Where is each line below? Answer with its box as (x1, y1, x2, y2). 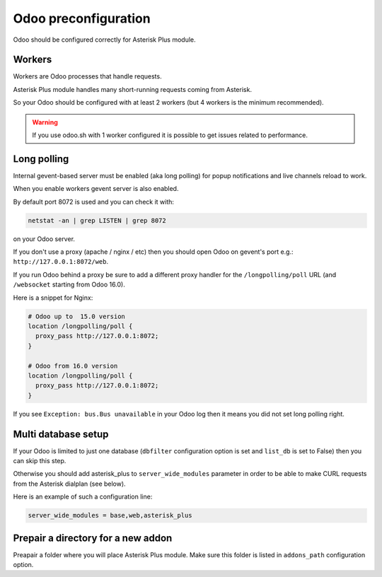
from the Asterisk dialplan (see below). (13, 479, 127, 488)
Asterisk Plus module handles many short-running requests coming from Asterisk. (13, 85, 253, 93)
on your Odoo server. (13, 234, 76, 243)
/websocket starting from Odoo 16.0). (13, 280, 125, 289)
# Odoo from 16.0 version (28, 361, 118, 370)
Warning (32, 117, 58, 127)
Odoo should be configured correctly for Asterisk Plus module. (13, 35, 196, 44)
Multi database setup (13, 428, 109, 440)
